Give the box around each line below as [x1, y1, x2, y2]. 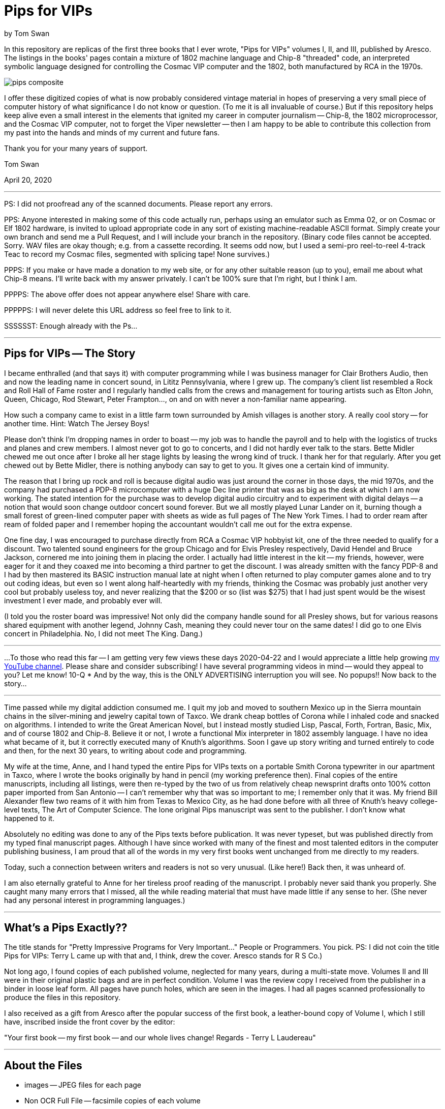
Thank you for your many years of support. [4, 143, 148, 153]
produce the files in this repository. [4, 993, 121, 1002]
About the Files [4, 1059, 82, 1072]
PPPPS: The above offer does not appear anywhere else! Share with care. [4, 289, 250, 299]
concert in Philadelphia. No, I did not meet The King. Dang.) [4, 629, 203, 638]
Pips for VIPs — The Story [4, 347, 136, 360]
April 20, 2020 [4, 175, 52, 184]
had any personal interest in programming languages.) [4, 895, 185, 904]
